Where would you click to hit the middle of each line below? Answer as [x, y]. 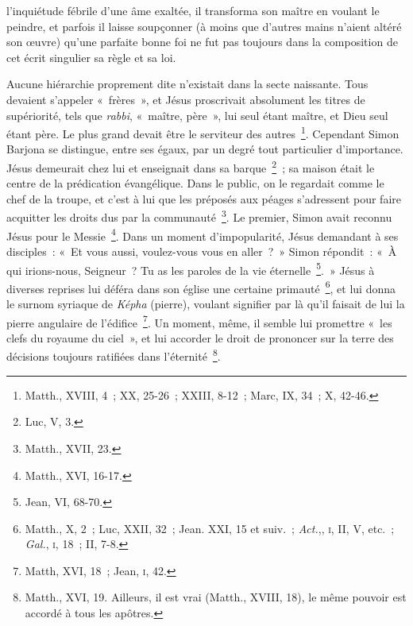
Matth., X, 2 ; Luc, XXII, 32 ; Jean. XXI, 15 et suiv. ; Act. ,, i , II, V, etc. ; [210, 528]
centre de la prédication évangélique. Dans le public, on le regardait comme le [195, 183]
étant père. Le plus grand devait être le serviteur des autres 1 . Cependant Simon [203, 132]
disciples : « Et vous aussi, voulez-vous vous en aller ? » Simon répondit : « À [202, 251]
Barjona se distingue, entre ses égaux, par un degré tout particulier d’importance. [205, 149]
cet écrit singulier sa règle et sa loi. [91, 57]
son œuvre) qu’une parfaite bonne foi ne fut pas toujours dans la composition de [202, 42]
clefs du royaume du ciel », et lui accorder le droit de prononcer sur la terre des [200, 337]
